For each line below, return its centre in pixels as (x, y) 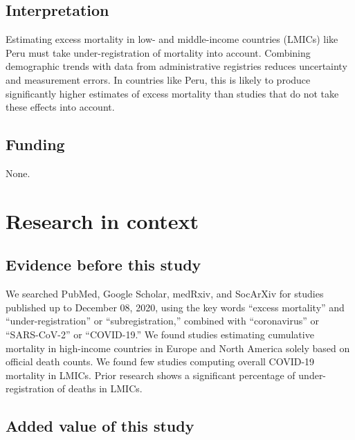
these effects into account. (60, 107)
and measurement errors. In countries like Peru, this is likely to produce (158, 79)
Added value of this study (100, 426)
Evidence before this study (103, 265)
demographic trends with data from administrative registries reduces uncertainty (176, 66)
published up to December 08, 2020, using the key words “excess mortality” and (175, 307)
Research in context (102, 220)
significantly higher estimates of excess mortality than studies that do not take (172, 93)
